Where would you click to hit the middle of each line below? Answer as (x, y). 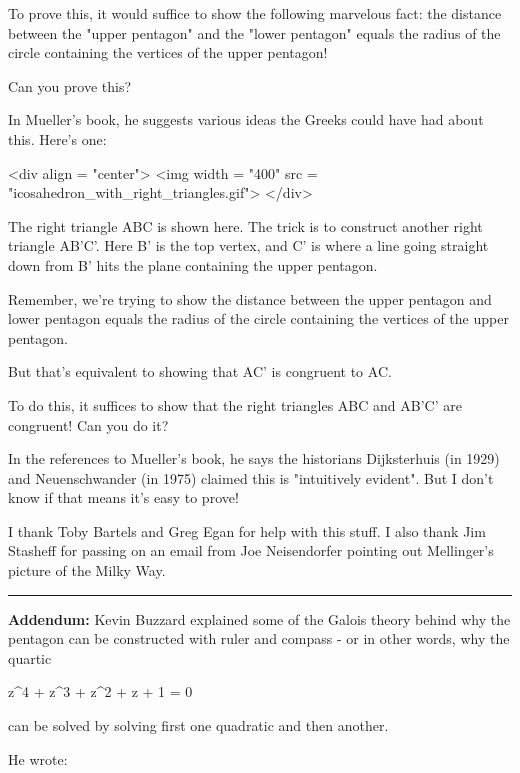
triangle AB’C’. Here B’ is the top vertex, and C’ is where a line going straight (248, 245)
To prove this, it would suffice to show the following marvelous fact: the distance (255, 13)
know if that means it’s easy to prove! (123, 497)
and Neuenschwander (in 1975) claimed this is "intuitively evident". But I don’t (251, 477)
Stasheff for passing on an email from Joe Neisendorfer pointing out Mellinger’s (251, 550)
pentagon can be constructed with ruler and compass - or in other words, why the (259, 638)
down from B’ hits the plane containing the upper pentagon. (193, 264)
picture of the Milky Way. (87, 570)
